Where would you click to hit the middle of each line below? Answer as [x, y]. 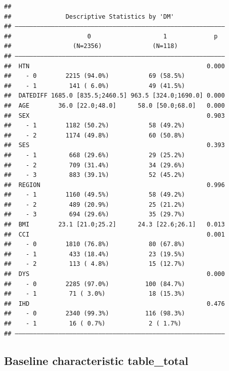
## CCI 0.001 [114, 234]
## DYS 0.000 [114, 274]
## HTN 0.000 [114, 66]
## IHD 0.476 [114, 304]
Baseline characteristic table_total [96, 360]
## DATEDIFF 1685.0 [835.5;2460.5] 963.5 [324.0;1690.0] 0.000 [114, 96]
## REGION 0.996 [114, 185]
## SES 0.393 [114, 145]
